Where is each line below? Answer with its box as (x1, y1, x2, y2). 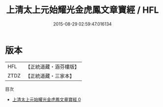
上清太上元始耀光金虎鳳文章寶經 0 (12, 96, 81, 102)
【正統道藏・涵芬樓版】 (25, 63, 80, 70)
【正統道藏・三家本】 (25, 72, 75, 79)
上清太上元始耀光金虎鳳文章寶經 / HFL (6, 4, 159, 16)
